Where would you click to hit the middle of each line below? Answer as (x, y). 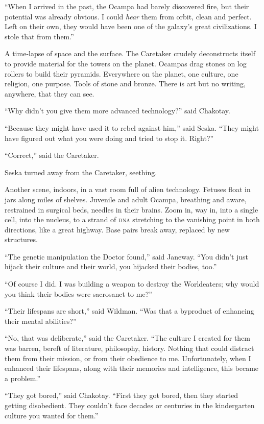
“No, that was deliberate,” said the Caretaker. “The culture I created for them (128, 338)
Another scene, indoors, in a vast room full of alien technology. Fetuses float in (128, 189)
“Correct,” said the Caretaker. (52, 155)
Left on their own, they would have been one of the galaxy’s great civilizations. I (131, 26)
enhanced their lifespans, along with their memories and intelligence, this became (132, 368)
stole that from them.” (39, 36)
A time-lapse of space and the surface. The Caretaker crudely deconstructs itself (130, 53)
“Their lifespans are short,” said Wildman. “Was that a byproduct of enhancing (129, 311)
